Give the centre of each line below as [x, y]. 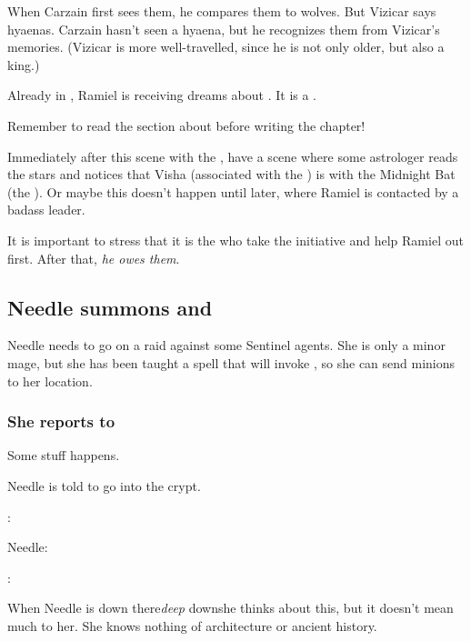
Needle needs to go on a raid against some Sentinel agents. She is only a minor [226, 345]
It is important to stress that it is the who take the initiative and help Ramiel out [235, 240]
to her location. [50, 381]
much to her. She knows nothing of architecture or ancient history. [192, 625]
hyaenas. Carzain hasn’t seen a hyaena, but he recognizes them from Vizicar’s [224, 29]
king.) [24, 64]
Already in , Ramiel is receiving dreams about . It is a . [162, 95]
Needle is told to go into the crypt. [104, 485]
